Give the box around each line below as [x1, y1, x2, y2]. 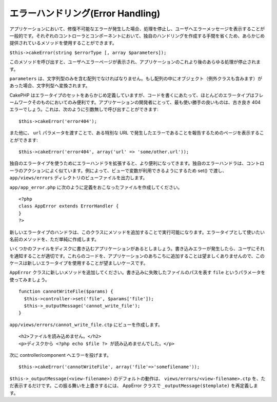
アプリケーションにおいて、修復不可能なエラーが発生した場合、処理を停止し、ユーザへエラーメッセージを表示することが [9, 26, 265, 32]
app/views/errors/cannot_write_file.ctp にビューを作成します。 [9, 321, 163, 328]
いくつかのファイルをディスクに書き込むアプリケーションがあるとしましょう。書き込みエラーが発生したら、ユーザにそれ [9, 245, 265, 252]
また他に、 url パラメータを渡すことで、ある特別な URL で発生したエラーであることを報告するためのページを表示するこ [9, 130, 264, 136]
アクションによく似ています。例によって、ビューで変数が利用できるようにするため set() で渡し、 [23, 167, 227, 174]
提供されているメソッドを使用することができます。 [9, 40, 117, 46]
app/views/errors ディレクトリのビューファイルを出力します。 [9, 175, 148, 181]
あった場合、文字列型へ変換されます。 [9, 83, 90, 89]
